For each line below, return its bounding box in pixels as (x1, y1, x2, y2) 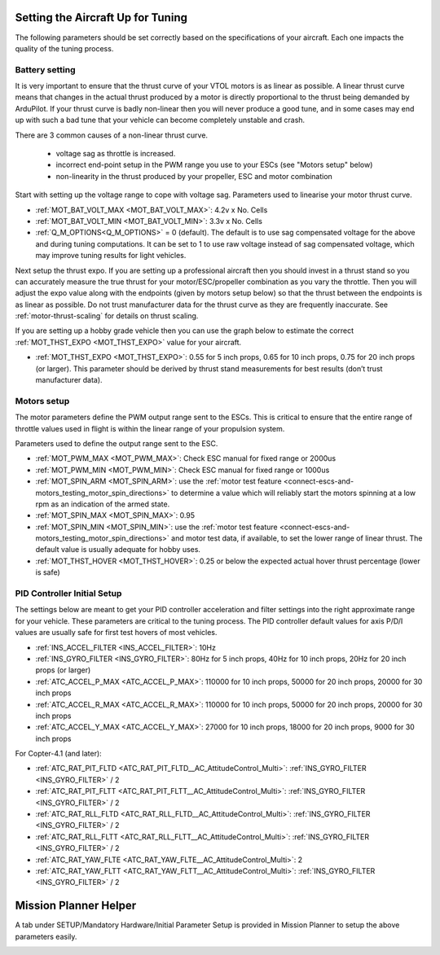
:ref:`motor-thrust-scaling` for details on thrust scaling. (15, 311, 199, 321)
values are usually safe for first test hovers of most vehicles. (15, 628, 218, 637)
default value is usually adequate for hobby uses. (35, 545, 201, 554)
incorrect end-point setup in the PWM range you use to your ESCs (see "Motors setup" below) (55, 160, 373, 170)
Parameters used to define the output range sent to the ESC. (15, 438, 218, 448)
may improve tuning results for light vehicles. (35, 251, 187, 261)
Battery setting (15, 64, 77, 75)
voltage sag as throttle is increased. (55, 149, 176, 158)
